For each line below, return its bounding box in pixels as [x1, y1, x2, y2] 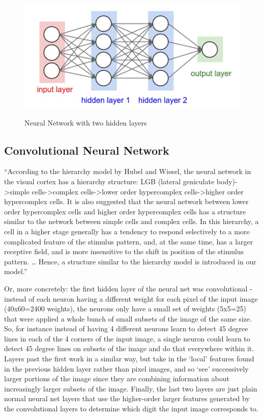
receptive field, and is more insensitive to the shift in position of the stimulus [4, 246, 244, 257]
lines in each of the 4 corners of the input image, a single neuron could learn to [4, 333, 250, 344]
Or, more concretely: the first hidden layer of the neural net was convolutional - [4, 283, 252, 293]
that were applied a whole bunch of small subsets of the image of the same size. [4, 313, 252, 324]
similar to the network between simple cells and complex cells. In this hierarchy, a [4, 216, 259, 227]
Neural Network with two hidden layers [24, 117, 147, 128]
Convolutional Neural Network [4, 142, 169, 158]
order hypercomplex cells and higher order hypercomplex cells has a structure [4, 206, 246, 216]
